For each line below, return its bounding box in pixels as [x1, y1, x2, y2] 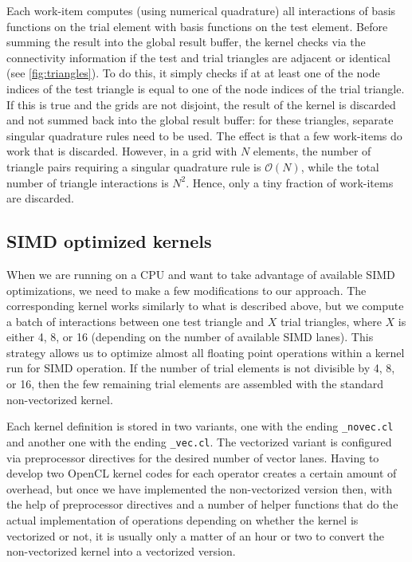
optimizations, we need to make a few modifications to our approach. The [6, 281, 367, 298]
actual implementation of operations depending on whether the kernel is [6, 511, 359, 528]
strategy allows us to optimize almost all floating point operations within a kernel [6, 344, 405, 360]
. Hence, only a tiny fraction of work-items [186, 174, 394, 191]
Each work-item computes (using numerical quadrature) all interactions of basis [6, 2, 396, 18]
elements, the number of [253, 143, 371, 159]
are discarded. [6, 190, 74, 206]
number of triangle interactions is [6, 174, 169, 191]
